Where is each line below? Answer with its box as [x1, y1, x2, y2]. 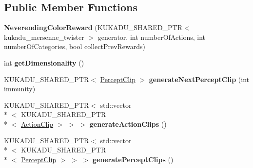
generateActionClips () [89, 118, 167, 129]
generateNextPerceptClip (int [149, 74, 250, 84]
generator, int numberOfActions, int [97, 32, 206, 42]
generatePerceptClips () [92, 154, 174, 164]
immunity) [4, 84, 36, 94]
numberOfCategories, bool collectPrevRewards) [4, 41, 146, 51]
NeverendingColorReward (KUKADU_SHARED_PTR [4, 22, 183, 33]
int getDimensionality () [4, 57, 84, 67]
